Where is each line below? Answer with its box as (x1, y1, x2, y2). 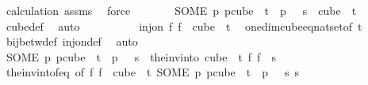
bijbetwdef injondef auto (6, 33, 138, 50)
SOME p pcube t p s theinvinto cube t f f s (6, 48, 276, 65)
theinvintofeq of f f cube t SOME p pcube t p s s (6, 64, 300, 80)
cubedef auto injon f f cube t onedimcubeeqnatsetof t (6, 17, 362, 34)
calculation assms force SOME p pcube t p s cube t (6, 2, 357, 18)
